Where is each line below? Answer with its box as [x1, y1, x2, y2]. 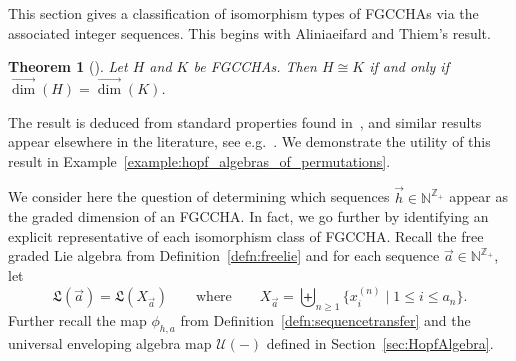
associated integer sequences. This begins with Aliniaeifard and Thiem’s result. [8, 22, 491, 43]
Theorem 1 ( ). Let [8, 56, 128, 77]
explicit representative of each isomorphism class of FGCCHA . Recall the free [8, 225, 484, 246]
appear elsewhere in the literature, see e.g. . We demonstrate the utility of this [8, 131, 491, 152]
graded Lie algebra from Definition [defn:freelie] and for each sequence [8, 245, 440, 266]
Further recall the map [8, 310, 147, 331]
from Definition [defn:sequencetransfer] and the [180, 310, 471, 331]
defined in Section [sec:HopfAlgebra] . [266, 332, 494, 353]
